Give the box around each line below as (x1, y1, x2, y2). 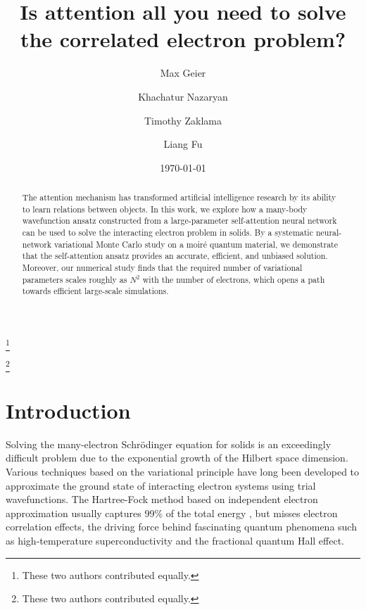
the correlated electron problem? (20, 25, 346, 53)
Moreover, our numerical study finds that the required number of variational (22, 262, 303, 274)
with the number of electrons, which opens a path (142, 273, 325, 285)
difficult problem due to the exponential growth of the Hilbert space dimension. (6, 450, 348, 465)
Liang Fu (163, 136, 203, 151)
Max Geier (160, 65, 206, 80)
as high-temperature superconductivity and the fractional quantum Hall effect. (6, 533, 345, 547)
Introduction (6, 395, 131, 424)
